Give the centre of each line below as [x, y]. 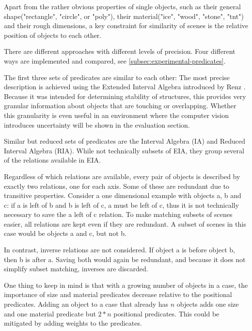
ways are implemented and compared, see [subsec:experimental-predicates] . [115, 60]
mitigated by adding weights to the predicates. [73, 323]
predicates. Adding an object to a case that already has [86, 304]
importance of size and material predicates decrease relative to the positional [118, 294]
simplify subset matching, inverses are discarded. [76, 269]
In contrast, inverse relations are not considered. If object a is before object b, [119, 250]
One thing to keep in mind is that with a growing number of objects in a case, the [126, 285]
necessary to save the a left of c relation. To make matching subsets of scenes [118, 214]
